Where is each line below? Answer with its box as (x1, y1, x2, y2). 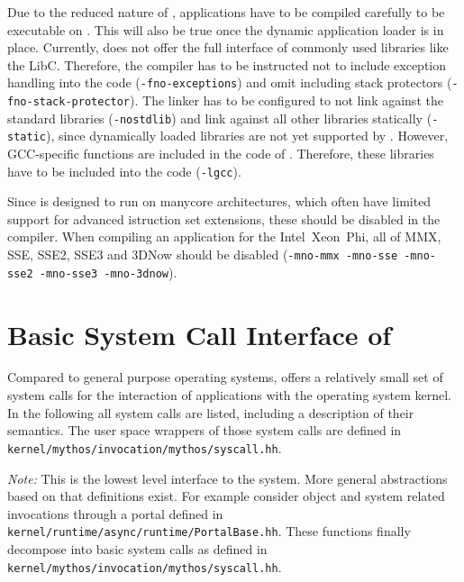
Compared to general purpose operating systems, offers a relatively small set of (7, 368, 443, 386)
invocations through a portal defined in (7, 504, 223, 523)
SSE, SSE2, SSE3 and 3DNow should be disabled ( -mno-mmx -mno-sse (7, 245, 398, 264)
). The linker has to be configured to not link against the (130, 91, 443, 110)
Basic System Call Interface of (7, 315, 392, 352)
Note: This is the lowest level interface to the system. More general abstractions (7, 468, 448, 487)
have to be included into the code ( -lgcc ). (7, 161, 241, 180)
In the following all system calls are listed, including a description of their (7, 403, 414, 422)
